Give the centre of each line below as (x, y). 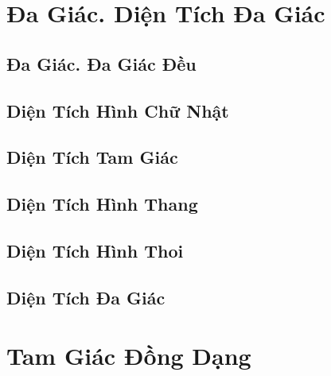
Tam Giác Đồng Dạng (129, 356)
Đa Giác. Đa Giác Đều (101, 63)
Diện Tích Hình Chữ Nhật (118, 110)
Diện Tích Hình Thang (102, 204)
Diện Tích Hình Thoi (95, 250)
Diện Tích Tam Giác (92, 157)
